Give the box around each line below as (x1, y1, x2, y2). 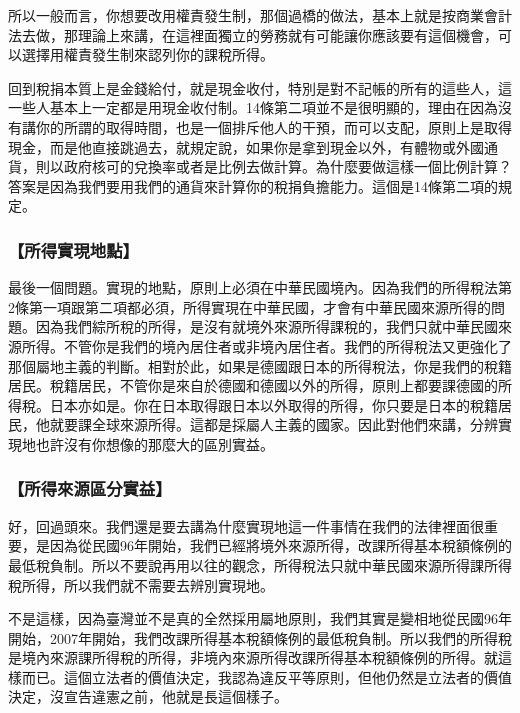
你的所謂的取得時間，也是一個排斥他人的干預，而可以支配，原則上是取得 (35, 116, 512, 137)
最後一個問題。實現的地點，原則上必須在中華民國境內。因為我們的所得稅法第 (8, 277, 512, 298)
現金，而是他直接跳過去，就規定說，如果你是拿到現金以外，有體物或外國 (8, 136, 484, 157)
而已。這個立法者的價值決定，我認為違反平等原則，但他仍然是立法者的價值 (21, 666, 512, 687)
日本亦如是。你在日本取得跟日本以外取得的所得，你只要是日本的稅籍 (49, 394, 498, 415)
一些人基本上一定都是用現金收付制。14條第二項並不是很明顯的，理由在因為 (8, 97, 498, 118)
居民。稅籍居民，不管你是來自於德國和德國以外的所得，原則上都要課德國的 (8, 375, 498, 396)
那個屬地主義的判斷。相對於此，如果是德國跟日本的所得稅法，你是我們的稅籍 (8, 355, 512, 376)
